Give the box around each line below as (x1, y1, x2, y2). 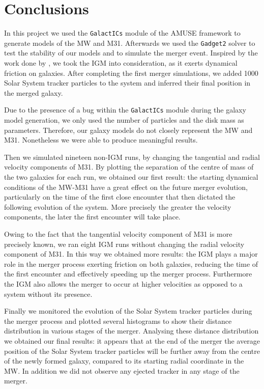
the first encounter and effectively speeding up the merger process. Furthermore (4, 268, 252, 279)
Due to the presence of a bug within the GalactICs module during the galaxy (4, 104, 246, 115)
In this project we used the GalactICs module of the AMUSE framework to (4, 27, 241, 38)
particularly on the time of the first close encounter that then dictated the (4, 191, 236, 202)
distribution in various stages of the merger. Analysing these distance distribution (4, 325, 259, 336)
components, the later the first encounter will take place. (4, 211, 181, 222)
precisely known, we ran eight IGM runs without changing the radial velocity (4, 238, 245, 249)
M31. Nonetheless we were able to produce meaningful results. (4, 134, 198, 145)
